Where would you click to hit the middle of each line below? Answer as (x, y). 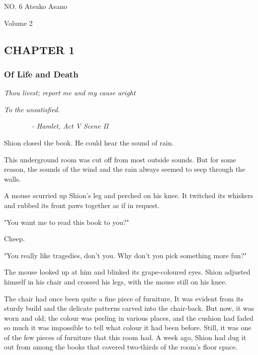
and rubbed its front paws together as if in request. (82, 205)
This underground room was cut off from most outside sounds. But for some (120, 159)
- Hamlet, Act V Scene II (70, 126)
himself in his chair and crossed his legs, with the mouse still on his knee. (116, 281)
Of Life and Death (41, 74)
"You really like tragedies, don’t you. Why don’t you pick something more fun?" (126, 255)
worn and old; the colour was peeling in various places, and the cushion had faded (129, 318)
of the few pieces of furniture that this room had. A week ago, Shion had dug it (125, 337)
